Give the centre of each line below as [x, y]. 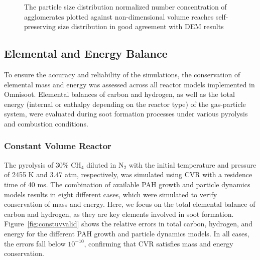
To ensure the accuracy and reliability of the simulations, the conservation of [122, 74]
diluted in [101, 164]
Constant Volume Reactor [58, 146]
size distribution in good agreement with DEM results [141, 26]
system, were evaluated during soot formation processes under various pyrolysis [126, 114]
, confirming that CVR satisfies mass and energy [159, 243]
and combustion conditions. [46, 123]
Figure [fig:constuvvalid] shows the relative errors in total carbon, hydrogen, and [128, 224]
